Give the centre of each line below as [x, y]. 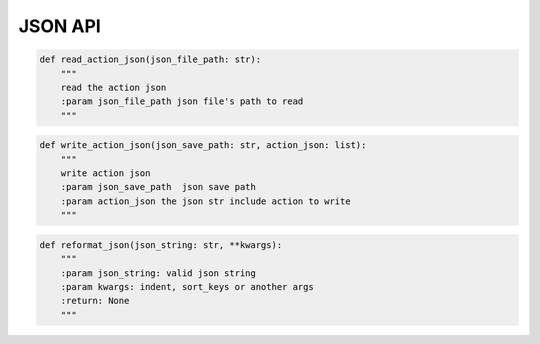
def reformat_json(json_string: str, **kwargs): [161, 244]
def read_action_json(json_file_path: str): [150, 59]
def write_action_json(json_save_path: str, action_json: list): [203, 145]
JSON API [60, 26]
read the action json [113, 87]
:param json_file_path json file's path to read [182, 101]
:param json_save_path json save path [158, 187]
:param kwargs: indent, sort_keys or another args [187, 286]
